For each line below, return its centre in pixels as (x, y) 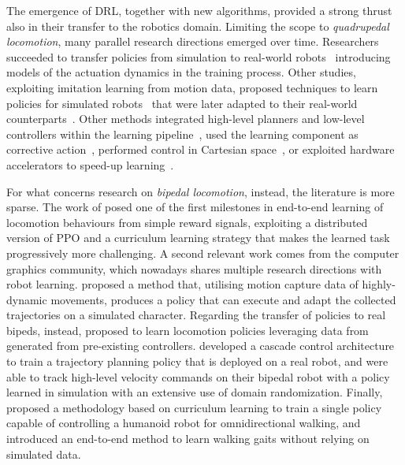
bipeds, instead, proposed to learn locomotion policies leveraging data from (188, 330)
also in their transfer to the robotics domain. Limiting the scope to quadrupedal (198, 26)
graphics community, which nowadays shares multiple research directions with (194, 268)
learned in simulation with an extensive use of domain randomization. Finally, (195, 392)
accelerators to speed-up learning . (90, 164)
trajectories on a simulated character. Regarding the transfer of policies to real (196, 315)
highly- (379, 284)
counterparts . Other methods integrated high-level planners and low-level (186, 119)
